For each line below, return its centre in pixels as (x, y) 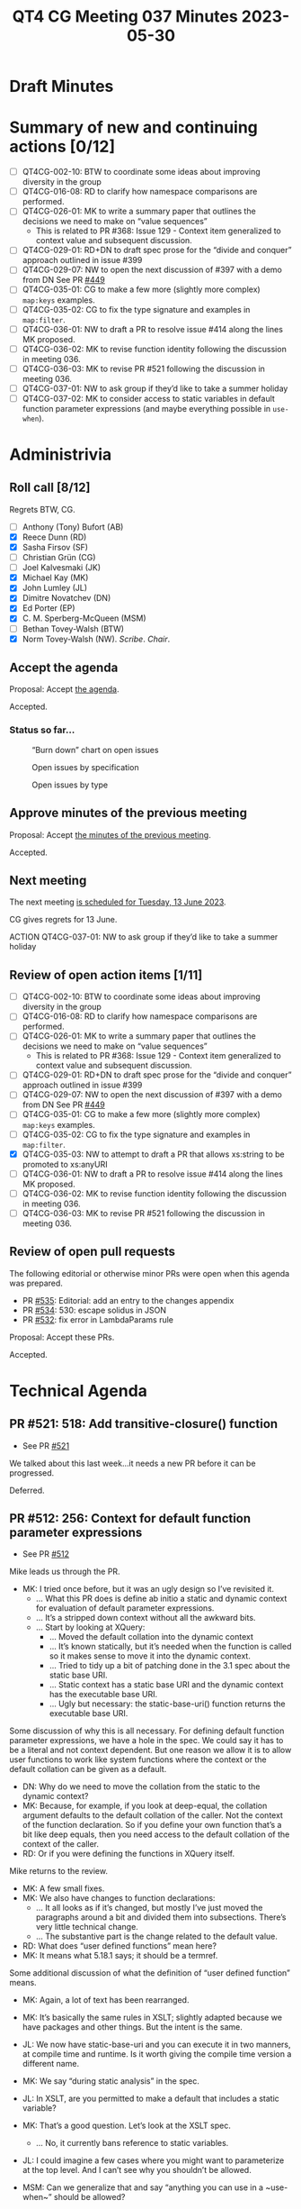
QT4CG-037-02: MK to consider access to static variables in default (149, 398)
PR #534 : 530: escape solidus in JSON (94, 1310)
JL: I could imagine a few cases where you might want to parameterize (153, 2160)
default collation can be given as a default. (88, 1769)
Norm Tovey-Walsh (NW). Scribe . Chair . (96, 639)
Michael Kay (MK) (55, 577)
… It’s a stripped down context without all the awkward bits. (146, 1618)
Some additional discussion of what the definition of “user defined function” (150, 1973)
